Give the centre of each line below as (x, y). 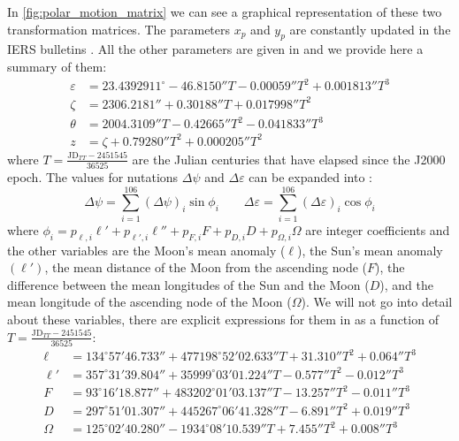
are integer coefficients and (378, 229)
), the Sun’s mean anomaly (370, 250)
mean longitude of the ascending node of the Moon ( (149, 302)
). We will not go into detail (377, 302)
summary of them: (57, 66)
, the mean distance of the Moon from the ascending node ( (206, 267)
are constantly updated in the (370, 29)
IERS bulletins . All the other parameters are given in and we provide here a (215, 49)
